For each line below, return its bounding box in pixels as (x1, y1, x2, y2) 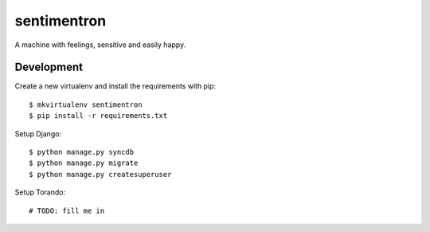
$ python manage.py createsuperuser (29, 170, 172, 179)
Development (14, 61, 84, 74)
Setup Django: (14, 128, 62, 139)
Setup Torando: (14, 187, 66, 197)
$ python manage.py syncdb (29, 147, 135, 157)
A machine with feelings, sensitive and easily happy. (14, 40, 186, 49)
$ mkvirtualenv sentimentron (29, 100, 143, 109)
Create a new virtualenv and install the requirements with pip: (14, 81, 217, 91)
